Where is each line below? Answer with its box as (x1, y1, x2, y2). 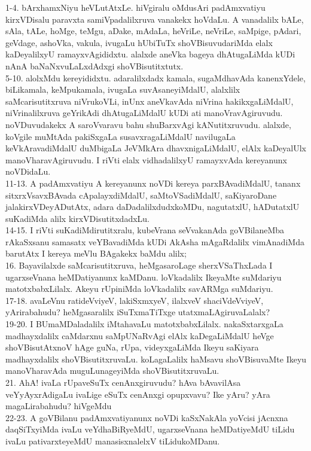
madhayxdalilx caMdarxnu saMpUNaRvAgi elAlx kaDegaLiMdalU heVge (5, 329, 274, 342)
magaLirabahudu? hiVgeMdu (5, 400, 112, 412)
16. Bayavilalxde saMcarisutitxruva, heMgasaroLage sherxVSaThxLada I (5, 259, 273, 272)
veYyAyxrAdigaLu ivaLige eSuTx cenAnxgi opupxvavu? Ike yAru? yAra (5, 388, 270, 400)
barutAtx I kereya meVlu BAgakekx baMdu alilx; (5, 247, 187, 260)
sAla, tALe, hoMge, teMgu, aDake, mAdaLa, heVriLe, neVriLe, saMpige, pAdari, (5, 25, 301, 37)
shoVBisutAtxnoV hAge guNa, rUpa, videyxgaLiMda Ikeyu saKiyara (5, 341, 259, 354)
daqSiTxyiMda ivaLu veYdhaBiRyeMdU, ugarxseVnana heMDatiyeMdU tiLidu (5, 423, 295, 435)
